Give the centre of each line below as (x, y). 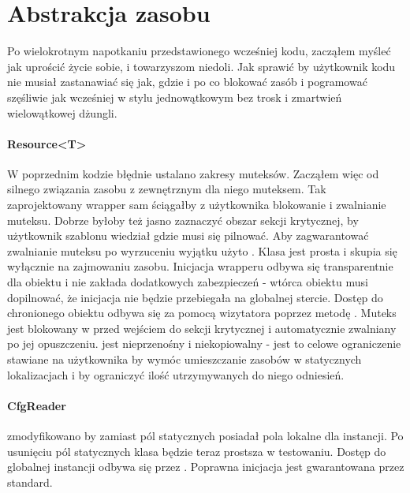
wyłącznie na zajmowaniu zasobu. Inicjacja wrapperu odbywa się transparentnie (200, 266)
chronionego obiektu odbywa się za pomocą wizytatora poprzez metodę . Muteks (202, 313)
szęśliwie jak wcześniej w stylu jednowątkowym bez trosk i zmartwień (175, 97)
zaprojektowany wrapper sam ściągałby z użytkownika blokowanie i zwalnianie (197, 205)
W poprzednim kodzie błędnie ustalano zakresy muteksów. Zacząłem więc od (193, 173)
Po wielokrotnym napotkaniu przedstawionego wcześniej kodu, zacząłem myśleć (199, 51)
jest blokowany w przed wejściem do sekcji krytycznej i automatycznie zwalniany (202, 328)
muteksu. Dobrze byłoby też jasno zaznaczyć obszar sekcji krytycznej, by (183, 220)
